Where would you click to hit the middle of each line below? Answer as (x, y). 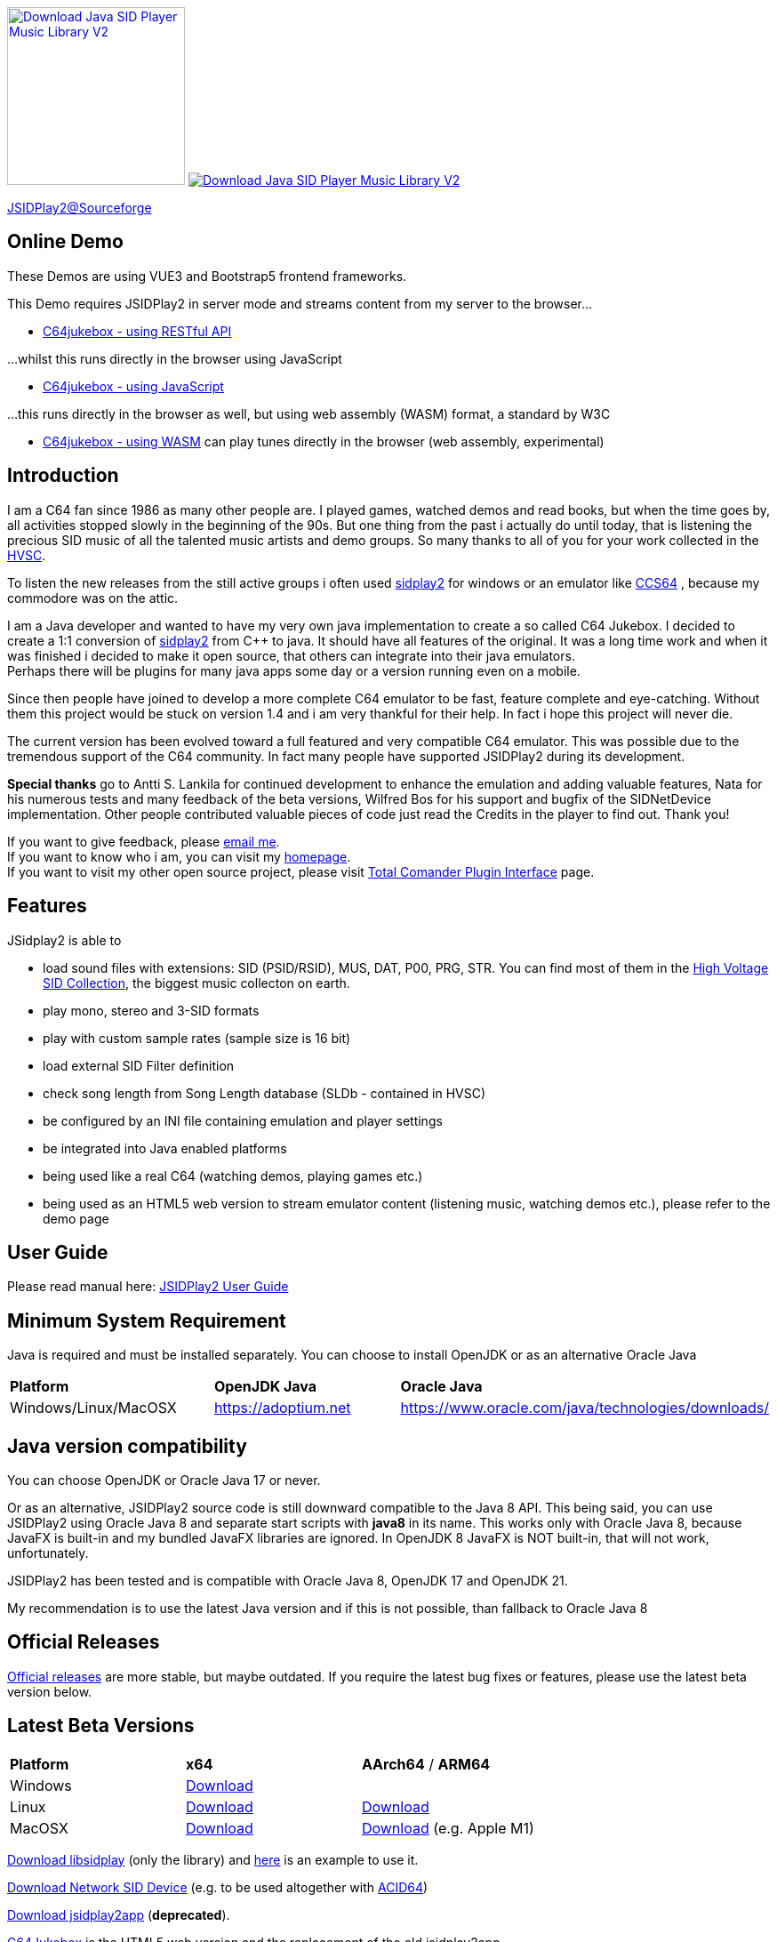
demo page (76, 1218)
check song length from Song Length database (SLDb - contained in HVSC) (264, 1093)
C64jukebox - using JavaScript (133, 386)
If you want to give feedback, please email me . (144, 841)
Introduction (63, 476)
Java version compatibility (127, 1446)
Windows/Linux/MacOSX (93, 1408)
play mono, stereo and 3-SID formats (151, 1010)
